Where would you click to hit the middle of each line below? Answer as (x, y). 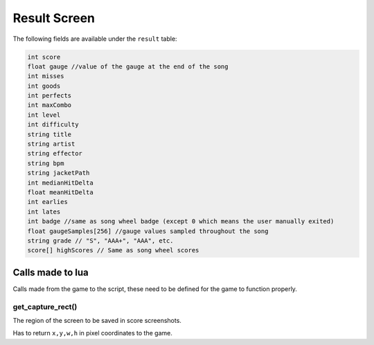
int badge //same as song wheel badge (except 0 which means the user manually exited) (181, 222)
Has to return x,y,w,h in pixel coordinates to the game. (92, 333)
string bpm (46, 163)
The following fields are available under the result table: (95, 39)
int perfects (50, 96)
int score (44, 57)
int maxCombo (50, 105)
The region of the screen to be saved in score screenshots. (97, 320)
